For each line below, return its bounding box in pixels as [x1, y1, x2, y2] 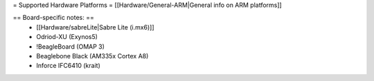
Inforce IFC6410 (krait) [36, 62, 100, 70]
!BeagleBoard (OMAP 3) [36, 42, 105, 51]
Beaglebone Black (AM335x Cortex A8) [36, 51, 149, 60]
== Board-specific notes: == [12, 14, 95, 22]
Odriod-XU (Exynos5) [36, 33, 98, 41]
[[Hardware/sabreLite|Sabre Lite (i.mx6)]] [36, 23, 155, 31]
